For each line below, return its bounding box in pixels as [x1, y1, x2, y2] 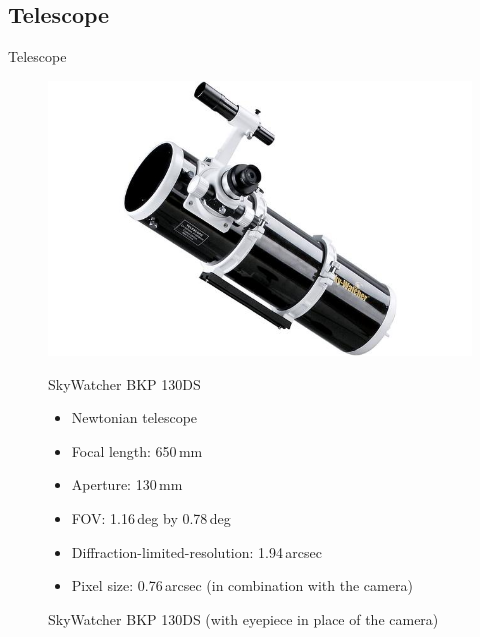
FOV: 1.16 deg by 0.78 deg [71, 508, 231, 529]
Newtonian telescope [71, 407, 198, 428]
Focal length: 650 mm [71, 440, 203, 461]
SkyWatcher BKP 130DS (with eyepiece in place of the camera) [48, 608, 439, 629]
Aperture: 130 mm [71, 474, 183, 495]
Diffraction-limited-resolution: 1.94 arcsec [71, 541, 322, 562]
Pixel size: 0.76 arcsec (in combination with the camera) [71, 575, 413, 596]
